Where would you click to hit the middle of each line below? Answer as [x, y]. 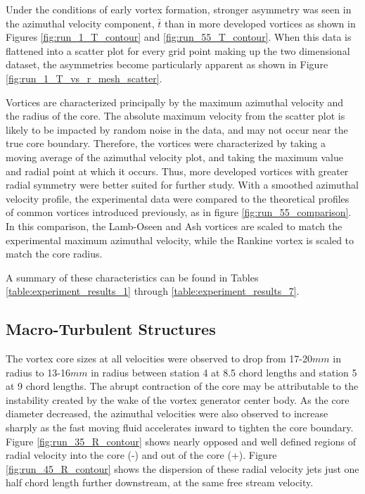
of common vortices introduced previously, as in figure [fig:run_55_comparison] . [179, 212]
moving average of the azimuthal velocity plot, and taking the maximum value [174, 157]
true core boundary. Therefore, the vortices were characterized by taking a [166, 143]
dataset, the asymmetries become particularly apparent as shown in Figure [167, 64]
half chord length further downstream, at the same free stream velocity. [160, 482]
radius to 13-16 [38, 372]
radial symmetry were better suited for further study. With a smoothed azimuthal [182, 185]
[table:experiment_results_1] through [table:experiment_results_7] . [153, 291]
